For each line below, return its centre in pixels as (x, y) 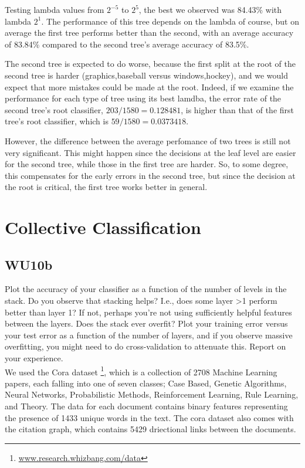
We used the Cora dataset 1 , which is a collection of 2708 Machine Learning (141, 371)
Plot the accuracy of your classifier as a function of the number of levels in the (146, 289)
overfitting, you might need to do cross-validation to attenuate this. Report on (145, 346)
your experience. (34, 358)
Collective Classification (103, 227)
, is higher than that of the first (238, 109)
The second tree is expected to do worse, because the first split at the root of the (150, 64)
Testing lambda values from (55, 9)
